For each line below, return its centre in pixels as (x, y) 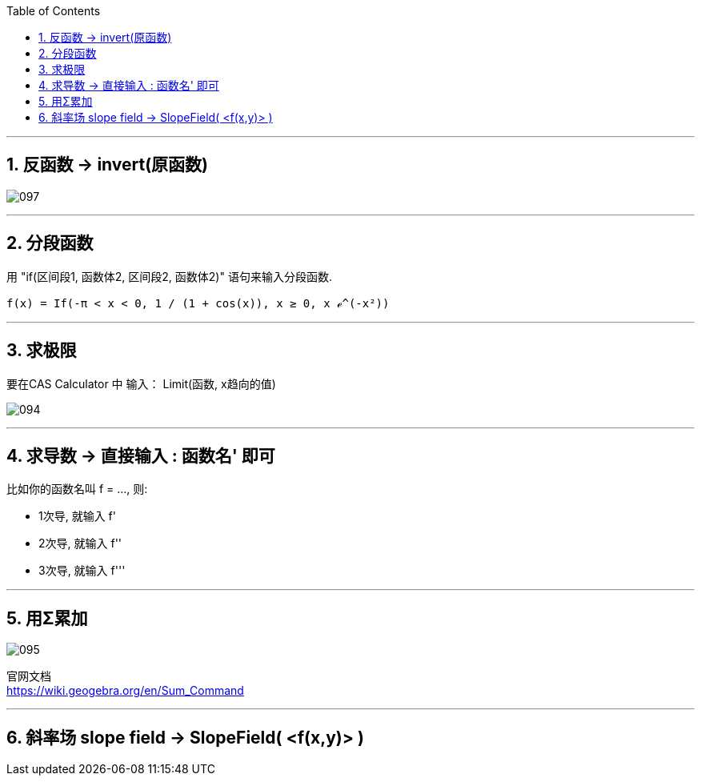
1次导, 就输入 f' (77, 516)
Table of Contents (54, 11)
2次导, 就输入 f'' (80, 543)
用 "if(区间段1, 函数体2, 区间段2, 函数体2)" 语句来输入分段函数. (169, 276)
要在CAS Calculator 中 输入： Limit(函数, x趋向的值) (141, 383)
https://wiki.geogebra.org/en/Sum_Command (125, 691)
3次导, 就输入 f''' (82, 571)
